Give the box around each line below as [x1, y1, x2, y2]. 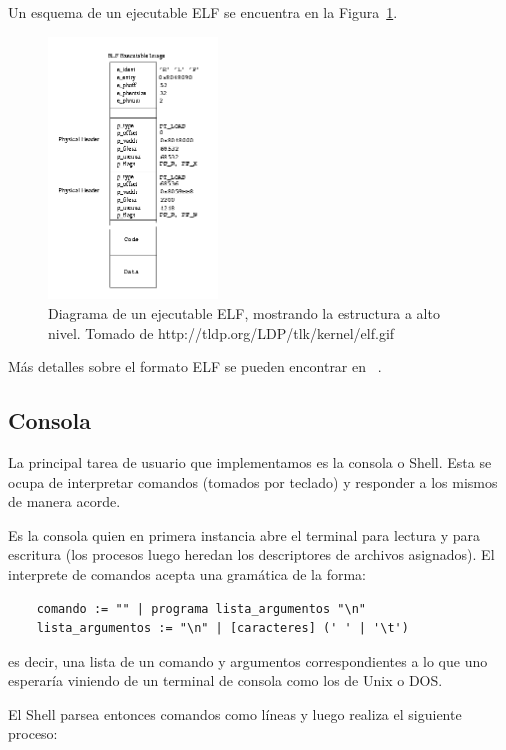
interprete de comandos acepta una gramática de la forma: [8, 563, 366, 584]
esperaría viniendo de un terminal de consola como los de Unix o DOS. [8, 670, 443, 691]
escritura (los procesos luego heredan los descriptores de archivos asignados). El [8, 544, 495, 565]
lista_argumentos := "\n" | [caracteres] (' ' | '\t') [36, 621, 409, 636]
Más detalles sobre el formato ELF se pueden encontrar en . [8, 356, 382, 377]
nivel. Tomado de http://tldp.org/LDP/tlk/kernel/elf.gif [48, 322, 395, 343]
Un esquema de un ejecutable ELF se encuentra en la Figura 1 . [8, 2, 398, 22]
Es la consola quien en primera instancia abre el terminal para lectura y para [8, 524, 481, 545]
